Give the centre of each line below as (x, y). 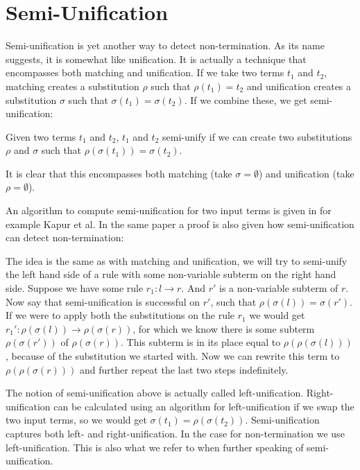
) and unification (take (306, 173)
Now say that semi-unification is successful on (103, 301)
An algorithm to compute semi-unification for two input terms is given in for (169, 210)
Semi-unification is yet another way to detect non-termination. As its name (165, 45)
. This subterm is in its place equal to (201, 342)
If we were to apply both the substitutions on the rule (120, 315)
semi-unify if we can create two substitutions (257, 136)
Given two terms (41, 136)
